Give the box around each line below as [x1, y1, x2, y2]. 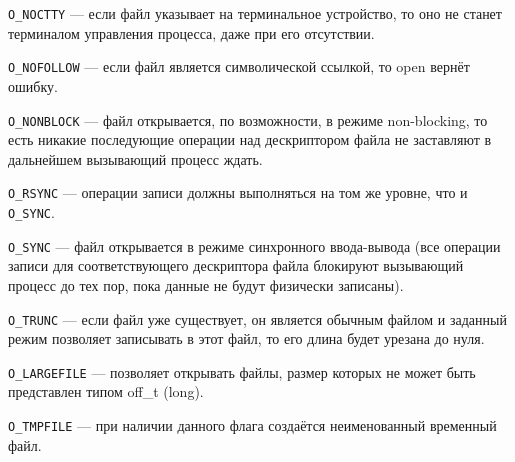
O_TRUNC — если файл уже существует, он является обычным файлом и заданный [8, 308, 507, 329]
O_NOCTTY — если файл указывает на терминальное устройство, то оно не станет [8, 3, 502, 23]
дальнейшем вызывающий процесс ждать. [8, 148, 263, 169]
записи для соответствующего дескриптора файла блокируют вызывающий [8, 255, 464, 276]
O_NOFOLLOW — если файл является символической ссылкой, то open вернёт [8, 56, 470, 77]
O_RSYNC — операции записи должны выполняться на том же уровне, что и [8, 182, 468, 203]
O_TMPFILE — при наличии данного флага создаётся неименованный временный [8, 415, 497, 435]
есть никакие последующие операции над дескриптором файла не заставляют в [8, 129, 492, 150]
